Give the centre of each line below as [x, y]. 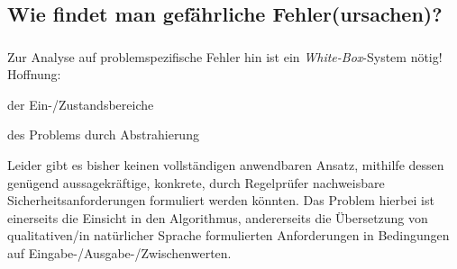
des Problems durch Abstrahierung [103, 134]
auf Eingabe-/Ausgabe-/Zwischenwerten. [119, 253]
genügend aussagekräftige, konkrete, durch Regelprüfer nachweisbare [196, 182]
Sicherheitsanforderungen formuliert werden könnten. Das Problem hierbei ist [221, 200]
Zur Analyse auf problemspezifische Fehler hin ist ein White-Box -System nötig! [225, 56]
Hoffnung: [34, 74]
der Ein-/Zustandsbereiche [81, 104]
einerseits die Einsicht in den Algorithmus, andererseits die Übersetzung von [218, 217]
